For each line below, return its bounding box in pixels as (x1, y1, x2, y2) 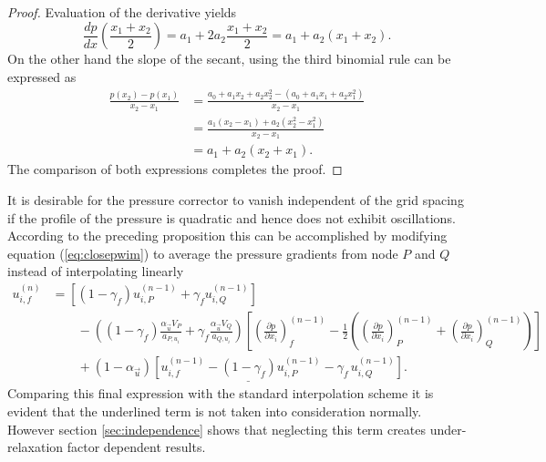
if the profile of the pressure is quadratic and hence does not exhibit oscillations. (7, 208, 456, 227)
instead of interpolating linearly (7, 262, 184, 281)
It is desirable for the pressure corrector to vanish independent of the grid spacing (7, 190, 464, 210)
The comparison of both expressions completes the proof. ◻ (7, 159, 343, 179)
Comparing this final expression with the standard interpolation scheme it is (7, 384, 434, 403)
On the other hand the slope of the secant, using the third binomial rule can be (7, 49, 451, 68)
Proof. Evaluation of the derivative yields (7, 3, 237, 21)
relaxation (7, 437, 64, 457)
